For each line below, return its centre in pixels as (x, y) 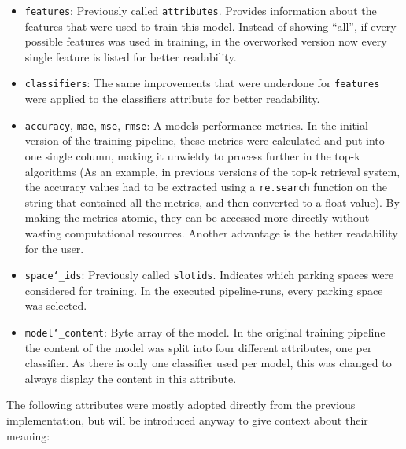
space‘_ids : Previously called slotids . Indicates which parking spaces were (209, 275)
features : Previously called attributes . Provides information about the (201, 10)
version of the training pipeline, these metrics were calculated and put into (205, 140)
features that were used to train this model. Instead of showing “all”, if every (210, 26)
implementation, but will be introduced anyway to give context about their (187, 420)
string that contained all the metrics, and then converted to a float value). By (212, 202)
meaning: (28, 435)
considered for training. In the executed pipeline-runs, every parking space (204, 290)
